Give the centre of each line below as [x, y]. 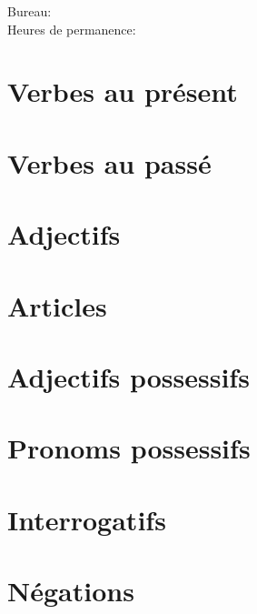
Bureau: [30, 11]
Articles [57, 305]
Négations [71, 590]
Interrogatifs [87, 519]
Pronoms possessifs [129, 448]
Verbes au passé [109, 162]
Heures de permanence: [72, 29]
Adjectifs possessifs [128, 376]
